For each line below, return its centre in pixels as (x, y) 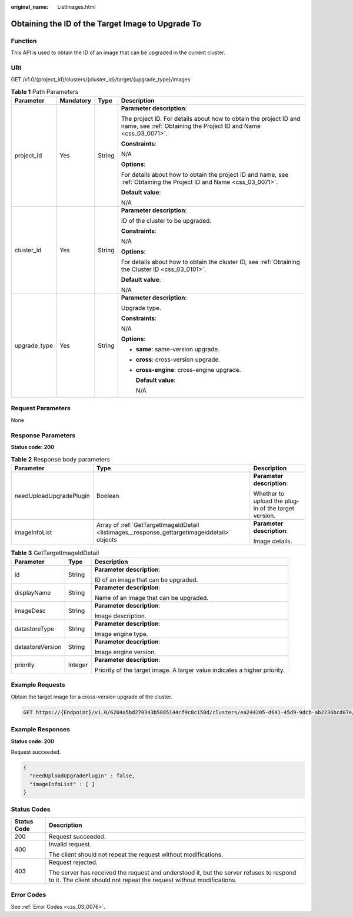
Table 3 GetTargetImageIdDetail (55, 553)
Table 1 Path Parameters (45, 91)
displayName (33, 593)
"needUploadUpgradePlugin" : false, (82, 776)
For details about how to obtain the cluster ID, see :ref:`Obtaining (210, 262)
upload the (268, 501)
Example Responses (41, 730)
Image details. (273, 541)
